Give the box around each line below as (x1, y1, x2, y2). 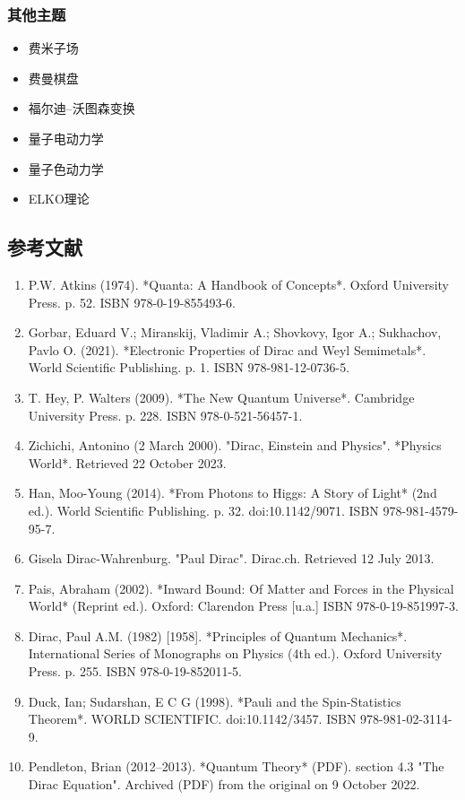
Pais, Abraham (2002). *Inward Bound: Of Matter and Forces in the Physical (28, 578, 454, 597)
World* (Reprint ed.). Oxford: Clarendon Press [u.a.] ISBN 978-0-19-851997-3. (28, 596, 459, 615)
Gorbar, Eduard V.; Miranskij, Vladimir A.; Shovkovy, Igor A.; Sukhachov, (28, 323, 442, 342)
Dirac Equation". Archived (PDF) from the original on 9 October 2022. (28, 775, 420, 794)
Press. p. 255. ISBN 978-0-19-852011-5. (28, 662, 242, 681)
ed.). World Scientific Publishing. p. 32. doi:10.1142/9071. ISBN (28, 500, 379, 519)
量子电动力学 (28, 129, 104, 147)
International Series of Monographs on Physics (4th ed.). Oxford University (28, 644, 443, 663)
